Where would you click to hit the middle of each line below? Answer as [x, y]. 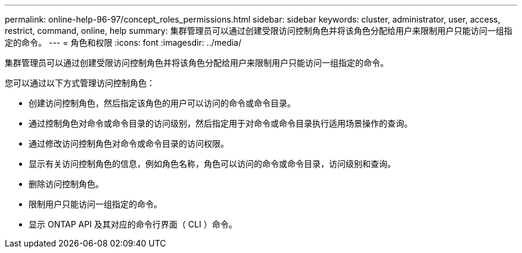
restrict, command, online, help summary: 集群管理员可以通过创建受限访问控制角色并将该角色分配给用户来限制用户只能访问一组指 [259, 31]
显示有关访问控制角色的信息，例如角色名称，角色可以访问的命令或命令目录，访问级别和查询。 [212, 164]
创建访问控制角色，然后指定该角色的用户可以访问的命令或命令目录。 [162, 103]
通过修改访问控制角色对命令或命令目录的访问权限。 [129, 143]
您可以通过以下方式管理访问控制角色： [80, 83]
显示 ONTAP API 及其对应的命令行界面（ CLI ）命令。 [133, 224]
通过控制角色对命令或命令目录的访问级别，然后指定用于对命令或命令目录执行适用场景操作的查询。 [220, 123]
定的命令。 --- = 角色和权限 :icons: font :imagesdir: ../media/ [123, 42]
